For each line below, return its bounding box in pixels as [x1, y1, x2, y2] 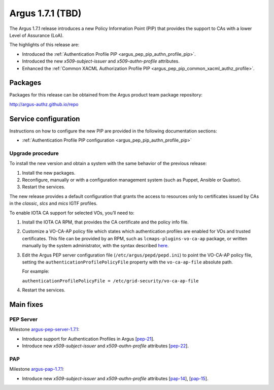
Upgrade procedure [9, 150, 59, 157]
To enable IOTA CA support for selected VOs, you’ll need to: [9, 210, 134, 216]
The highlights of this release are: [9, 42, 80, 48]
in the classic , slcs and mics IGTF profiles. [9, 201, 98, 207]
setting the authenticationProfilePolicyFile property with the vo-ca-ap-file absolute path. [22, 259, 233, 265]
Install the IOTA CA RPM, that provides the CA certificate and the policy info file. [22, 219, 189, 225]
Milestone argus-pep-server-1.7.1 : [9, 327, 80, 333]
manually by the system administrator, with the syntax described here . [22, 243, 169, 249]
